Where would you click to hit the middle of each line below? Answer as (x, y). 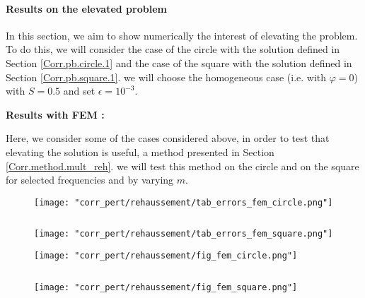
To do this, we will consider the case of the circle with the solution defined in (173, 49)
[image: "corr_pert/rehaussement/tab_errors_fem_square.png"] (184, 234)
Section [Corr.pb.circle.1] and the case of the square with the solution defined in (179, 62)
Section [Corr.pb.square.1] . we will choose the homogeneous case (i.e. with (166, 77)
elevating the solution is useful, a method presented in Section (140, 151)
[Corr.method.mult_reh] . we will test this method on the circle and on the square (182, 166)
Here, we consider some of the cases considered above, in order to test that (168, 138)
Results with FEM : (55, 114)
